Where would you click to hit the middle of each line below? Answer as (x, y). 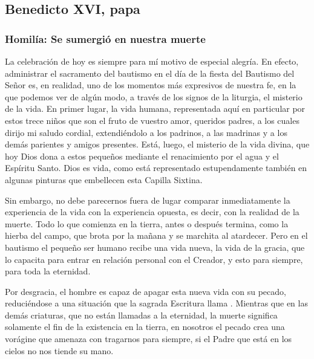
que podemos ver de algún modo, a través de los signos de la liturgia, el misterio (154, 96)
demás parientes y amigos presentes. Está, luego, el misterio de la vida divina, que (157, 144)
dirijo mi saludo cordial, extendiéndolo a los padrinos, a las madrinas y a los (146, 132)
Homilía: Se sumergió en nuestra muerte (105, 38)
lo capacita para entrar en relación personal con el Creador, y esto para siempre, (154, 259)
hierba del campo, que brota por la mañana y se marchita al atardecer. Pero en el (156, 235)
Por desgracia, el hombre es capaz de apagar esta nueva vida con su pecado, (146, 291)
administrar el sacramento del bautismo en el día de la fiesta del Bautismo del (150, 73)
